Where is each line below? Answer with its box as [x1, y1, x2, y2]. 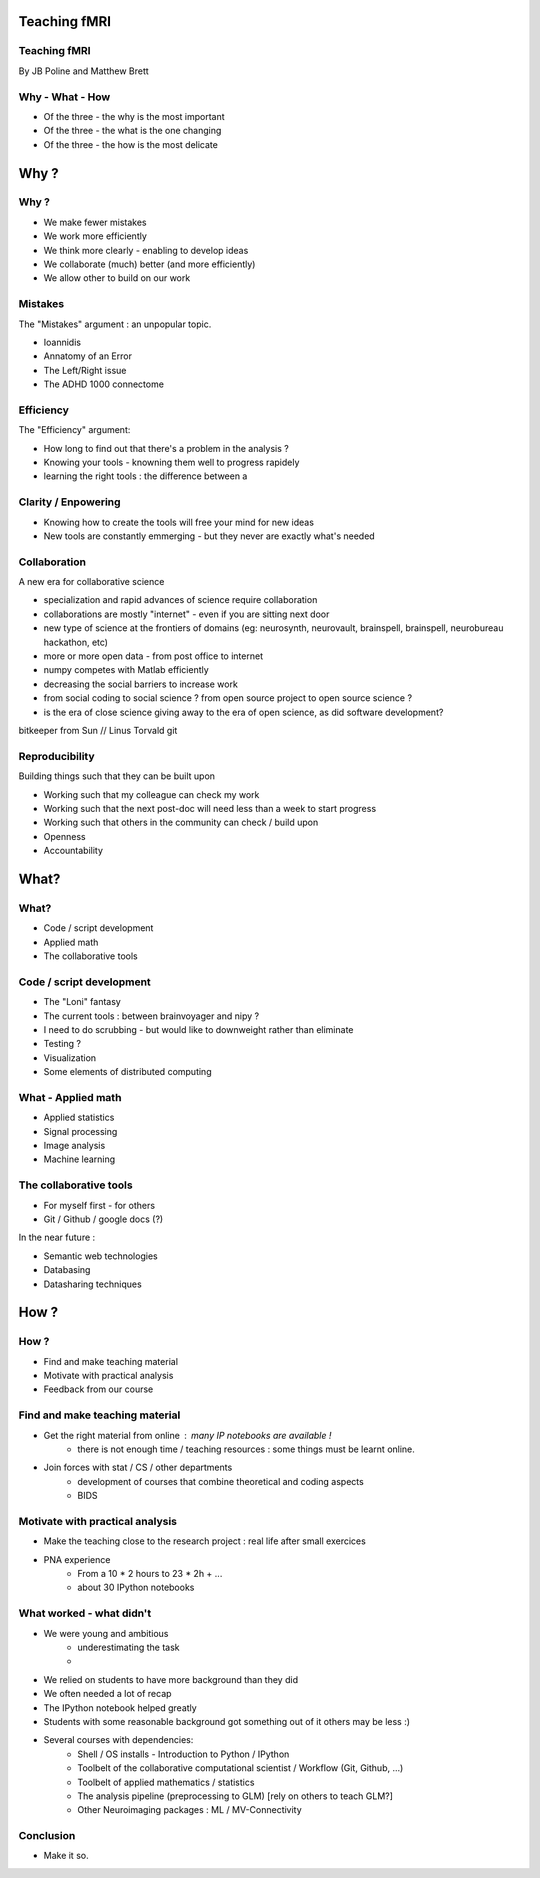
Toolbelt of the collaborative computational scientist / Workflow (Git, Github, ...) [77, 1762, 404, 1774]
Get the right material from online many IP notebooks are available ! [43, 1429, 332, 1441]
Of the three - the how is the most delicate [43, 138, 219, 150]
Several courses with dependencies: [43, 1734, 194, 1746]
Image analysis [43, 1140, 106, 1152]
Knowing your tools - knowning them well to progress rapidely [43, 456, 300, 469]
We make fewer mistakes [43, 216, 147, 228]
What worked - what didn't [18, 1606, 152, 1620]
